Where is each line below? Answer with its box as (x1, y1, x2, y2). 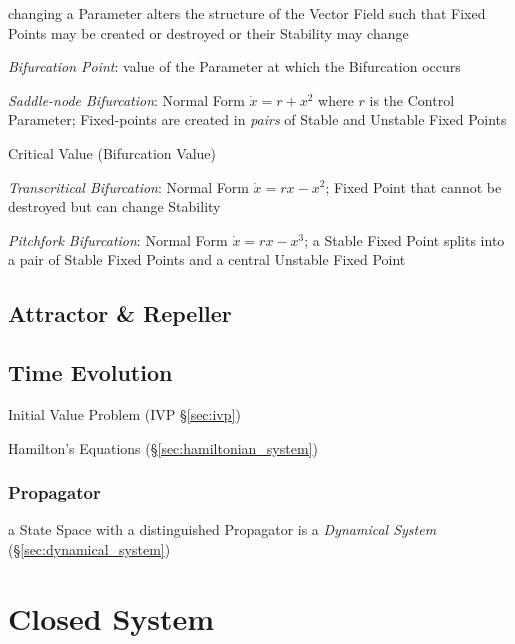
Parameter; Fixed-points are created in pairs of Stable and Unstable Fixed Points (8, 109, 507, 130)
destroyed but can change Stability (8, 196, 221, 217)
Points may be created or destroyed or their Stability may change (8, 22, 409, 43)
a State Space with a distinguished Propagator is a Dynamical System (8, 519, 437, 540)
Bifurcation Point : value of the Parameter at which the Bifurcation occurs (8, 56, 461, 77)
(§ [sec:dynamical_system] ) (8, 538, 171, 559)
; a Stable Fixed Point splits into (304, 229, 505, 250)
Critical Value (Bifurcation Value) (8, 142, 216, 163)
